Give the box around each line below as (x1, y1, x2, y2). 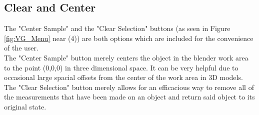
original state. (4, 101, 46, 111)
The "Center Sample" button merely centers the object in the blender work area (4, 52, 248, 62)
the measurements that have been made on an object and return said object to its (4, 91, 255, 102)
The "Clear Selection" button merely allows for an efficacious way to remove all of (4, 81, 254, 92)
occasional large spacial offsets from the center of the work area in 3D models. (4, 72, 243, 82)
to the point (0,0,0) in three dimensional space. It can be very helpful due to (4, 62, 238, 72)
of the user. (4, 42, 38, 53)
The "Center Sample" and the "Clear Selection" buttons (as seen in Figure (4, 23, 230, 33)
